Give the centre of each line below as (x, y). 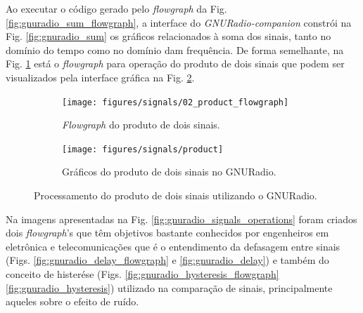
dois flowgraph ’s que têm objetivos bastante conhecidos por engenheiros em (167, 233)
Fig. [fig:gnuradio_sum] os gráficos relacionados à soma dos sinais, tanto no (168, 36)
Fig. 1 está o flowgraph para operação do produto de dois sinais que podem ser (175, 64)
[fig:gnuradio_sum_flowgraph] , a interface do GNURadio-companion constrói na (179, 22)
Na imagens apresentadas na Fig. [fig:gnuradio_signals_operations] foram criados (181, 219)
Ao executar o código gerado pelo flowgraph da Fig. (116, 8)
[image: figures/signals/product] (143, 149)
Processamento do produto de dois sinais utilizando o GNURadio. (176, 195)
